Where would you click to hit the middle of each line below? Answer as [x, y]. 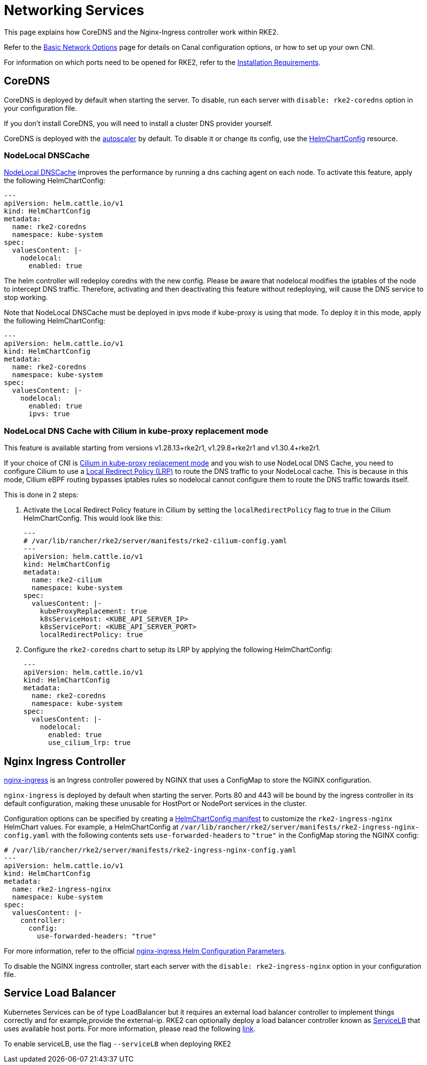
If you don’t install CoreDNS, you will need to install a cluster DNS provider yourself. [139, 123]
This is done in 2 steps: [41, 495]
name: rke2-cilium [67, 580]
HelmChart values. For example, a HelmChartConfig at [91, 827]
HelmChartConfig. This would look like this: [93, 518]
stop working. [26, 298]
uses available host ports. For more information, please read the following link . [130, 1028]
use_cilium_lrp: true [89, 743]
